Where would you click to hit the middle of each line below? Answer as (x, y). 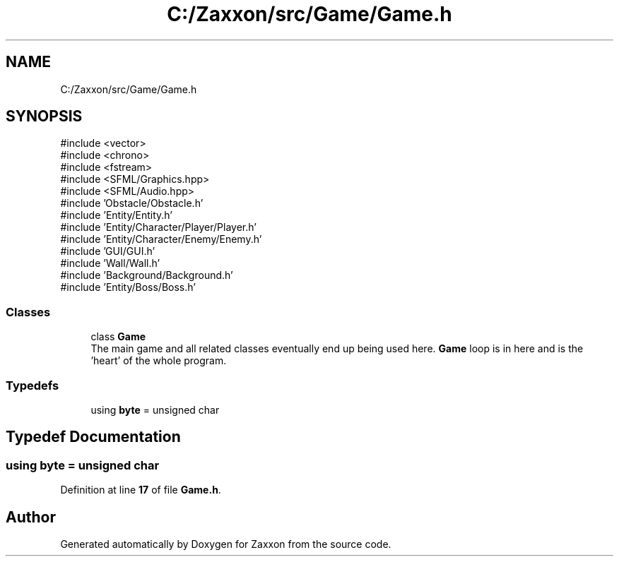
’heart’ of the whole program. (159, 361)
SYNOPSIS (44, 116)
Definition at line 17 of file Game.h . (141, 490)
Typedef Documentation (93, 437)
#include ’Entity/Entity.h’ (116, 215)
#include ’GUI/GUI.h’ (108, 251)
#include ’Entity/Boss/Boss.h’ (128, 287)
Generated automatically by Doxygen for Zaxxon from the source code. (226, 544)
